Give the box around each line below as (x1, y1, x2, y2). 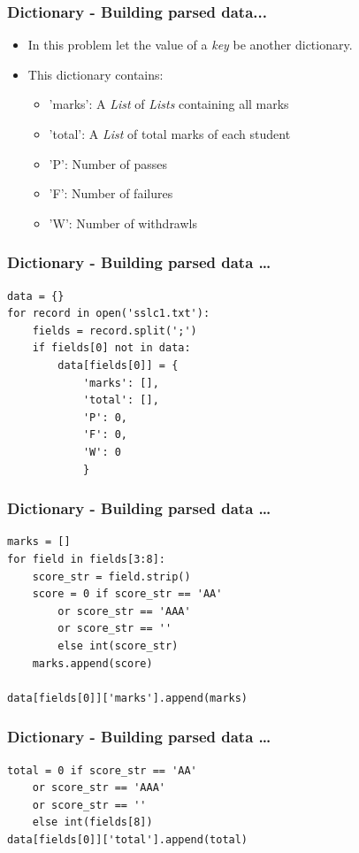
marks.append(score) (32, 657, 153, 670)
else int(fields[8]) (32, 816, 153, 829)
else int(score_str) (57, 639, 179, 652)
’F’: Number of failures (49, 184, 173, 203)
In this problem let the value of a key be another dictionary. (27, 35, 353, 54)
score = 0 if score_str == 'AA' (32, 588, 223, 601)
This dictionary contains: (27, 65, 164, 83)
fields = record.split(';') (32, 324, 197, 337)
